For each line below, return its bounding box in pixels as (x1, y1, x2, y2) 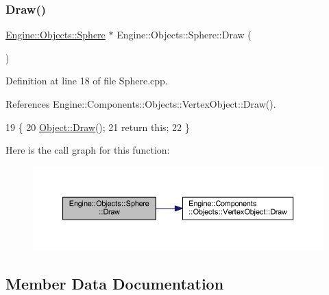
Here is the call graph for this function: (5, 143, 170, 157)
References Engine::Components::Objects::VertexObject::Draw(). (5, 97, 276, 110)
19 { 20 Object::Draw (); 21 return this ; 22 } (5, 119, 190, 134)
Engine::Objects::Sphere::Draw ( (117, 27, 252, 42)
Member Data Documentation (5, 272, 224, 294)
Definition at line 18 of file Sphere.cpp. (5, 73, 168, 88)
